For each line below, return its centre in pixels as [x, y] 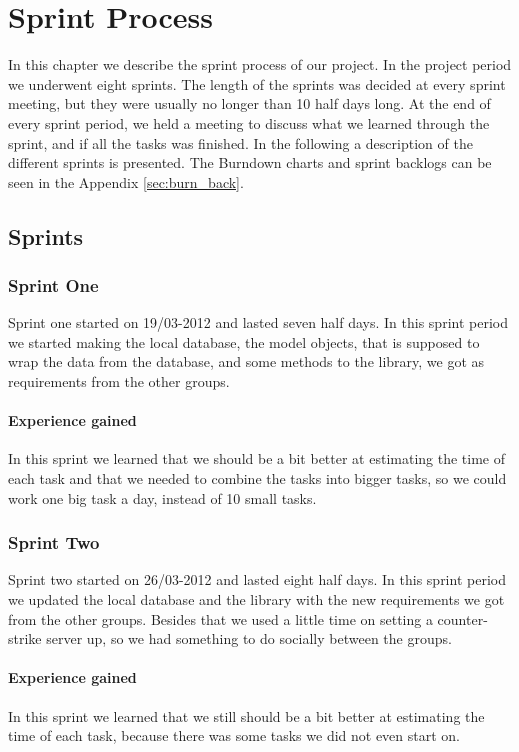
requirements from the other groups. [119, 381]
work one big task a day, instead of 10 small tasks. [162, 497]
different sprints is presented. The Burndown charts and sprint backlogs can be [250, 162]
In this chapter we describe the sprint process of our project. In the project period [260, 64]
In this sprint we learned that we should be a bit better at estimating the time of [257, 458]
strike [25, 638]
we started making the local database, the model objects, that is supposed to [244, 341]
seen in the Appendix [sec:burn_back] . [126, 181]
